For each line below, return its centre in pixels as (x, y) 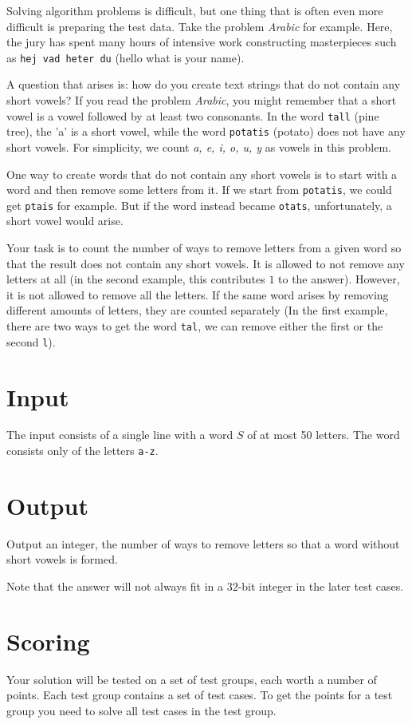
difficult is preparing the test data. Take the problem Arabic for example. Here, (200, 26)
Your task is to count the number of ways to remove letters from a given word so (204, 248)
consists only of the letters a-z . (82, 451)
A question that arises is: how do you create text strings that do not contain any (204, 84)
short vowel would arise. (65, 221)
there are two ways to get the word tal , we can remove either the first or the (195, 326)
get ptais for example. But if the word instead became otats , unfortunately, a (199, 205)
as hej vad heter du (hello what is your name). (126, 57)
